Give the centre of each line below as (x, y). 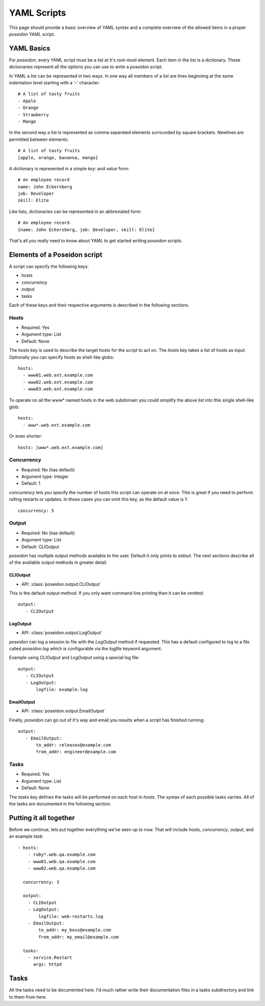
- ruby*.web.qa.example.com (62, 855)
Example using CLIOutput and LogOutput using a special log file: (74, 658)
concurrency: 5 (36, 511)
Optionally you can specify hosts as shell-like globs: (62, 357)
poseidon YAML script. (32, 34)
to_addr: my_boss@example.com (75, 930)
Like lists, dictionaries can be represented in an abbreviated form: (75, 212)
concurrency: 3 (41, 882)
